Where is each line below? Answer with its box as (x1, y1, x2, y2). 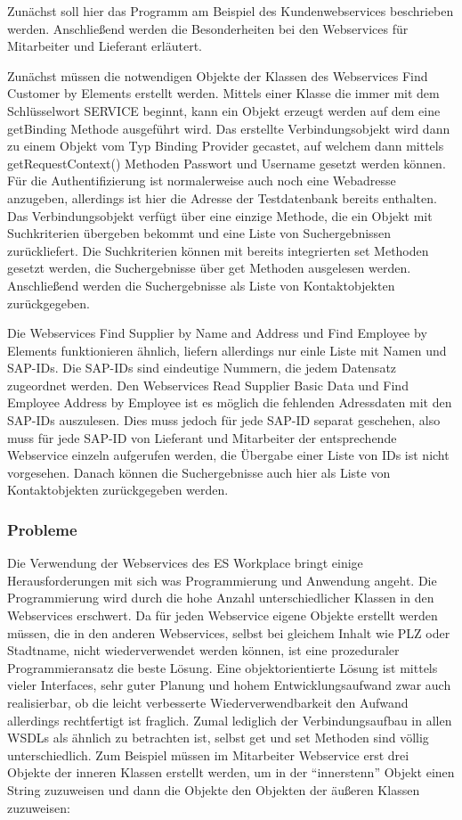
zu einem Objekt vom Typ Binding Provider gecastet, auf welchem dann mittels (7, 136, 444, 155)
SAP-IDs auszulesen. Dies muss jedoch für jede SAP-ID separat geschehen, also (7, 411, 441, 430)
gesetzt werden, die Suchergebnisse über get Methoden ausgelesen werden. (7, 258, 411, 277)
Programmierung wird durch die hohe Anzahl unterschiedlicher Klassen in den (7, 588, 434, 607)
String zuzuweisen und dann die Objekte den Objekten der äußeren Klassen (7, 780, 420, 799)
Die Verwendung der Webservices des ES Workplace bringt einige (7, 553, 363, 572)
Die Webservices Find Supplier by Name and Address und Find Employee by (7, 324, 427, 342)
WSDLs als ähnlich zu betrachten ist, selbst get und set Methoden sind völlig (7, 728, 429, 747)
